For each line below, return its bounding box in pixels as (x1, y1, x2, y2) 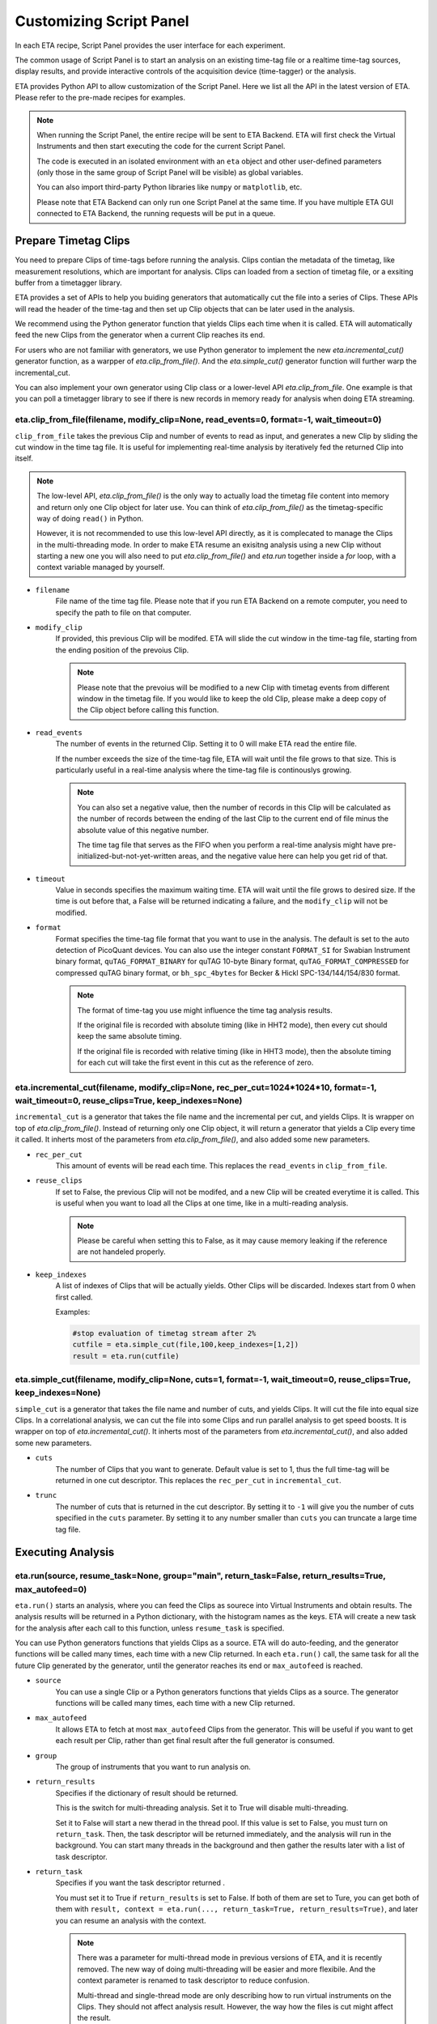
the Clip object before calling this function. (77, 705, 219, 715)
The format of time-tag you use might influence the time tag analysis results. (77, 1005, 333, 1015)
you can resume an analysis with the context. (55, 1916, 206, 1925)
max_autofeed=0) (15, 1584, 87, 1595)
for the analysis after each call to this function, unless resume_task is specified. (15, 1623, 285, 1633)
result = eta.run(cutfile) (72, 1351, 180, 1360)
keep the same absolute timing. (77, 1031, 182, 1041)
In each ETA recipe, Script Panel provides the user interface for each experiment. (15, 40, 286, 50)
